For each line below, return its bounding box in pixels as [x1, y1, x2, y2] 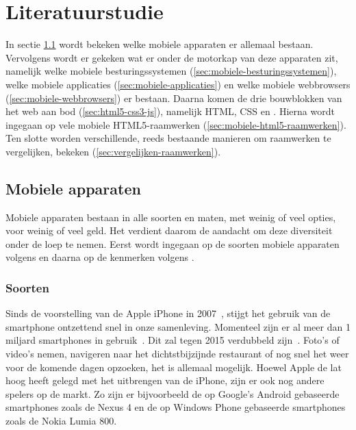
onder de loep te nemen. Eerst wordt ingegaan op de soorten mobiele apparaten [5, 236, 340, 251]
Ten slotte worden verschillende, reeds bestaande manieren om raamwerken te [5, 131, 331, 145]
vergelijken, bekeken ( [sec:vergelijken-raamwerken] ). [5, 144, 221, 158]
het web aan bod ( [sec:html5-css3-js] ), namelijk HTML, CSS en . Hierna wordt [5, 104, 335, 118]
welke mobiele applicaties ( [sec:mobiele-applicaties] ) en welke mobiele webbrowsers [5, 77, 351, 91]
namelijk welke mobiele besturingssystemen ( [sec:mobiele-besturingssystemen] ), [5, 64, 337, 78]
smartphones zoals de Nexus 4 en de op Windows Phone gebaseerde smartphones [5, 400, 346, 414]
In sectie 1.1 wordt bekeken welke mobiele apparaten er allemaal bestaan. [5, 37, 314, 51]
